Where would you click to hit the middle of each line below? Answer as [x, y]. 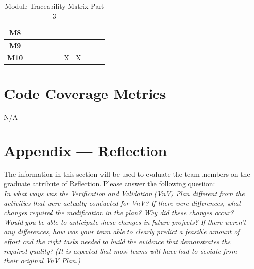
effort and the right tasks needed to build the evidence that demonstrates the [117, 241]
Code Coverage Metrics [85, 93]
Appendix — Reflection [86, 150]
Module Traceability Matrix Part [55, 6]
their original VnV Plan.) [42, 260]
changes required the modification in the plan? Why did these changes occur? [119, 212]
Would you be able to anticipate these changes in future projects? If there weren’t [125, 222]
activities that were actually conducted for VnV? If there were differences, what [123, 203]
